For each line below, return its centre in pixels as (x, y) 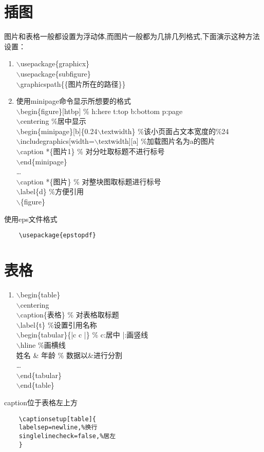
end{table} (37, 385)
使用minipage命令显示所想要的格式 (74, 101)
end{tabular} (41, 375)
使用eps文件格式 (31, 219)
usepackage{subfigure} (55, 73)
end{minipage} (44, 161)
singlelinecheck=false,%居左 (67, 436)
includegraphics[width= (57, 141)
